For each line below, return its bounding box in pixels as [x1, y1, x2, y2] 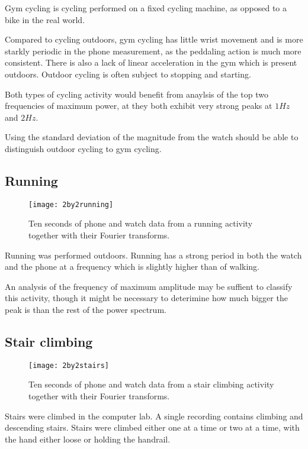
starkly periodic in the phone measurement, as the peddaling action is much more [5, 44, 301, 57]
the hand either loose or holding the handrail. [5, 432, 171, 445]
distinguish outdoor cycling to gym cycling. [5, 142, 162, 154]
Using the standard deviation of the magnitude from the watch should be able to [5, 131, 299, 143]
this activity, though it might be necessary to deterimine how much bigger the [5, 292, 288, 304]
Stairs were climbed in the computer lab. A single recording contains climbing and [5, 409, 303, 422]
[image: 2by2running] [28, 200, 114, 209]
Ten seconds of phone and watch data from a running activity [28, 217, 253, 230]
